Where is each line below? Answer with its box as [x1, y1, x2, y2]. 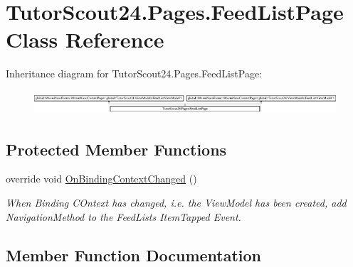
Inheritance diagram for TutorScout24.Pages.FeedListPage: [6, 66, 263, 81]
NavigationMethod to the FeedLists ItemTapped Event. [6, 209, 241, 224]
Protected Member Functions [6, 138, 227, 160]
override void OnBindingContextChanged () [6, 171, 197, 186]
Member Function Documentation [6, 244, 262, 266]
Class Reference [6, 25, 164, 54]
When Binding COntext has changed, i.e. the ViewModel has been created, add [6, 195, 347, 209]
